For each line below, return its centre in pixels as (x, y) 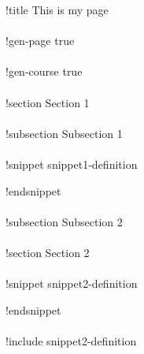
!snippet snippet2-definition (72, 283)
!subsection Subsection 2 (64, 221)
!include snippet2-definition (71, 340)
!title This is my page (57, 9)
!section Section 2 (48, 252)
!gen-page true (40, 41)
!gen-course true (44, 71)
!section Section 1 (48, 102)
